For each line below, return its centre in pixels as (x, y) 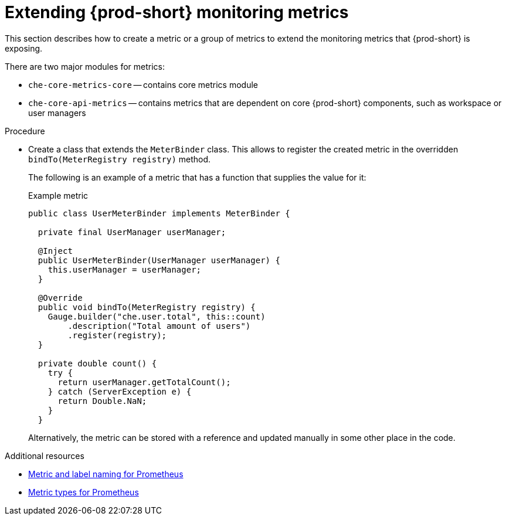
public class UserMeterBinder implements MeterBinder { (159, 213)
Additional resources (45, 456)
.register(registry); (117, 335)
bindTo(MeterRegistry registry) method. (120, 159)
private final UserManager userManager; (132, 232)
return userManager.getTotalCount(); (144, 382)
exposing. (24, 48)
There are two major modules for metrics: (85, 66)
